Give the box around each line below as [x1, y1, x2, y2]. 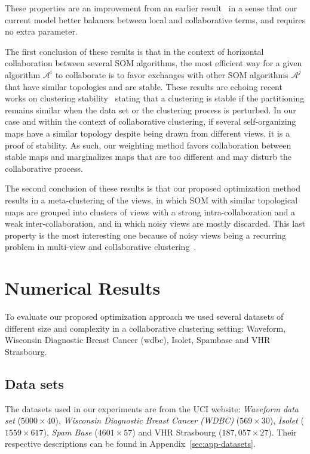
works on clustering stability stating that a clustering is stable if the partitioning [5, 92, 305, 104]
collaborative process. [5, 162, 83, 174]
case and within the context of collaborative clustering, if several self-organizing [5, 115, 296, 128]
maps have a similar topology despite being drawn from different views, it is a [5, 126, 290, 139]
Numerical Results [5, 276, 161, 300]
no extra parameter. [5, 25, 78, 38]
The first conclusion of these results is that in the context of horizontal [5, 45, 264, 57]
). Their [268, 425, 297, 438]
